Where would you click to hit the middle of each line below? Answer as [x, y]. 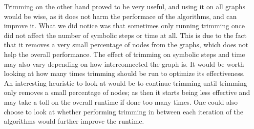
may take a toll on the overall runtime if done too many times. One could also [121, 101]
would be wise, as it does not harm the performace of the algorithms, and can [120, 16]
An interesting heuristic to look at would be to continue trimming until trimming [126, 83]
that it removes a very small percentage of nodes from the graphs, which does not [126, 45]
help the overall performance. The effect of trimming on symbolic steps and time [125, 54]
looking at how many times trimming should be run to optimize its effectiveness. [125, 73]
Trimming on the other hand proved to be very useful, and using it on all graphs [125, 6]
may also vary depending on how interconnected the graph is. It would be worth [124, 64]
